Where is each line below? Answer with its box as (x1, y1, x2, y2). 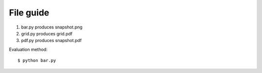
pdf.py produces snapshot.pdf (21, 38, 82, 44)
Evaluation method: (9, 46, 48, 52)
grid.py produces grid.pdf (21, 30, 73, 36)
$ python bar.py (17, 58, 56, 63)
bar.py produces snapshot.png (21, 24, 82, 30)
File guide (9, 7, 49, 18)
